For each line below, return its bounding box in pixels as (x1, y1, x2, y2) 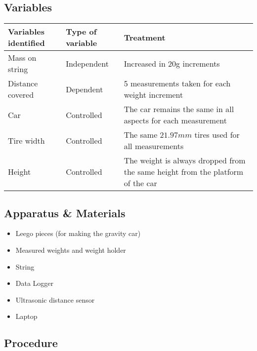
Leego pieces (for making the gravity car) (15, 228, 141, 238)
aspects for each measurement (124, 115, 227, 126)
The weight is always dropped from (124, 155, 246, 166)
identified (8, 37, 45, 49)
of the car (124, 177, 157, 189)
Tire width (8, 134, 45, 146)
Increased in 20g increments (124, 57, 220, 69)
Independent (66, 57, 109, 69)
